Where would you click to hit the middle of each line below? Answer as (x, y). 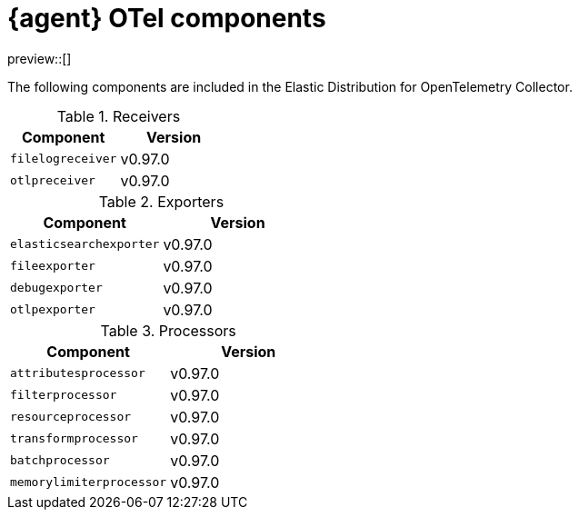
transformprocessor (74, 439)
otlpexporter (53, 310)
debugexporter (56, 288)
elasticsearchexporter (85, 244)
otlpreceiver (53, 181)
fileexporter (53, 266)
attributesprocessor (78, 373)
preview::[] (40, 58)
